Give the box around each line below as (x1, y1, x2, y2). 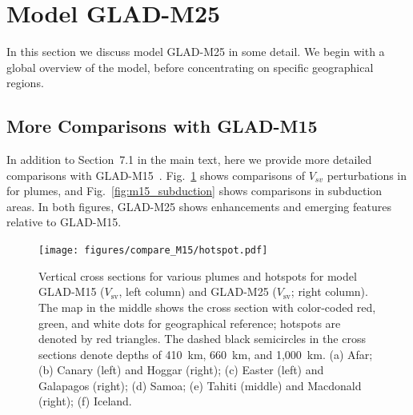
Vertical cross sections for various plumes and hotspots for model (38, 267, 357, 284)
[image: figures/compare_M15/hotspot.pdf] (38, 245, 268, 257)
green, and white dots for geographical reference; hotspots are (38, 314, 341, 331)
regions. (6, 74, 44, 91)
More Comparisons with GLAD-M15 (6, 114, 318, 138)
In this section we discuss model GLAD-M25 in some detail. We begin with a (6, 43, 385, 60)
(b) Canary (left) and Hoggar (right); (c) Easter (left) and (38, 361, 324, 378)
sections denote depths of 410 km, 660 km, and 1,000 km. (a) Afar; (38, 345, 373, 362)
